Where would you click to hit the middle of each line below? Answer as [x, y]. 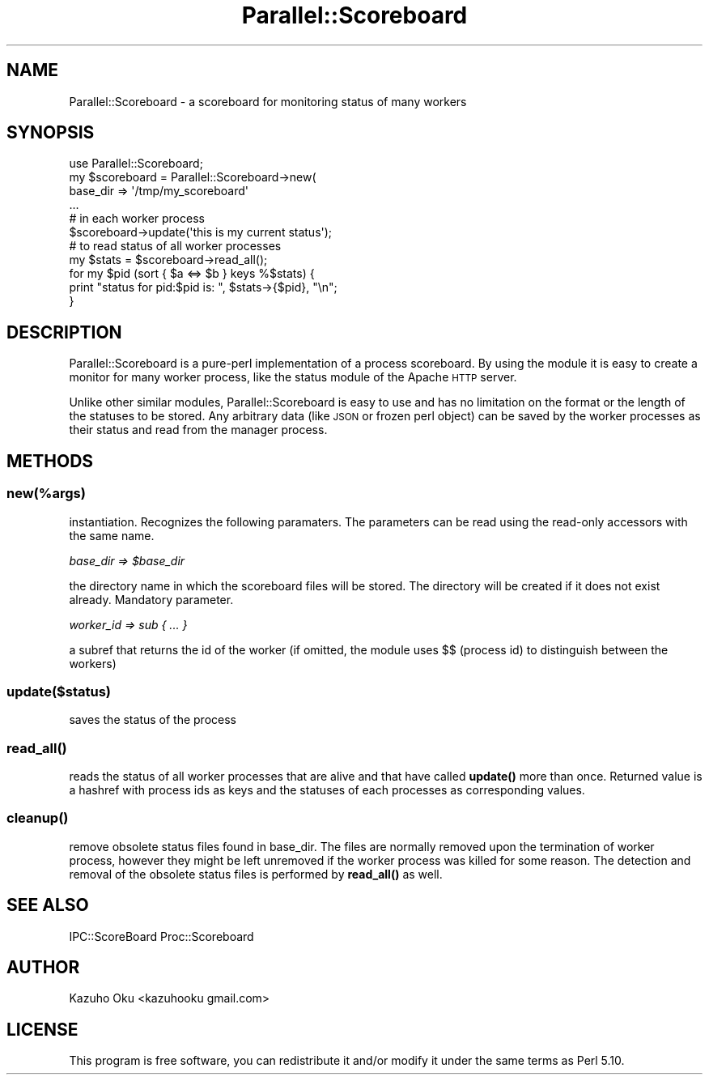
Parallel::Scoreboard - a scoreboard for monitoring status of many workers [268, 101]
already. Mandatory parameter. [151, 599]
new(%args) [46, 494]
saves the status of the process [153, 720]
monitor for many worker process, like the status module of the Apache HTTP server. [293, 377]
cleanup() [38, 818]
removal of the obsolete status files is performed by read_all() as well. [256, 874]
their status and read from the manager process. [198, 430]
